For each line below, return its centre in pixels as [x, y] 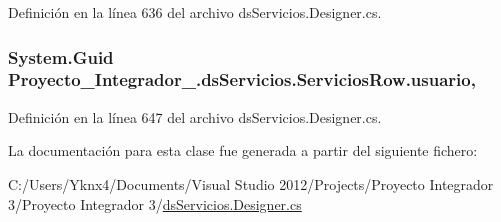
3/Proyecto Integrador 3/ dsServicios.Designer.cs [155, 203]
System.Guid [61, 56]
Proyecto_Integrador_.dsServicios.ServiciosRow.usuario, [242, 79]
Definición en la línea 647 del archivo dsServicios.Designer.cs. [195, 116]
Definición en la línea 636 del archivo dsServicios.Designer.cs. [195, 12]
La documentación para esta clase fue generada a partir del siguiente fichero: [243, 150]
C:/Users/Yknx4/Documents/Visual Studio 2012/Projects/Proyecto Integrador [251, 183]
